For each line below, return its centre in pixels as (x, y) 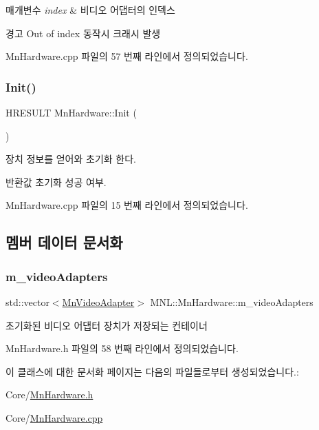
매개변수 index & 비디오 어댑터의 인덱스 (90, 10)
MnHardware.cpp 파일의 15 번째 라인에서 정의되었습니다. (127, 205)
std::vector (27, 301)
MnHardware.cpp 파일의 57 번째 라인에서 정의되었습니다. (127, 56)
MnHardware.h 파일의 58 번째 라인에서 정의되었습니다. (122, 348)
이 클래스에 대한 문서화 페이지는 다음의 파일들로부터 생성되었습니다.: (152, 371)
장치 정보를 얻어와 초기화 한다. (71, 159)
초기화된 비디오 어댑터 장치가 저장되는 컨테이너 (107, 325)
